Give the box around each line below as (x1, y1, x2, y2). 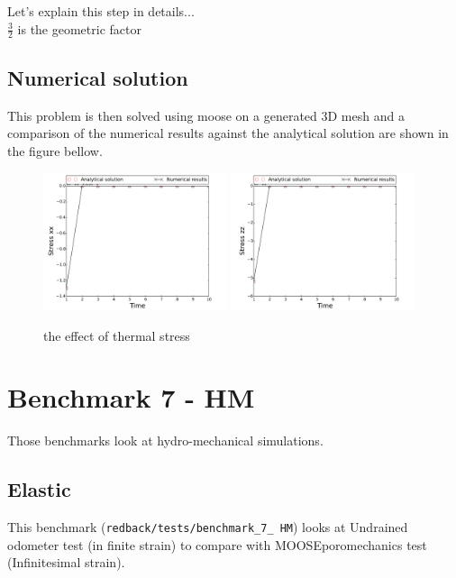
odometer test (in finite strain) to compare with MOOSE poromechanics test (7, 535, 427, 554)
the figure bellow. (7, 141, 103, 160)
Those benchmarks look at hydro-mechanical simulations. (7, 431, 324, 450)
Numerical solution (7, 63, 188, 91)
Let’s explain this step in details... (7, 2, 195, 20)
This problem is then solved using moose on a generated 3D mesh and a (7, 106, 405, 124)
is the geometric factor (17, 19, 141, 38)
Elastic (7, 475, 71, 503)
